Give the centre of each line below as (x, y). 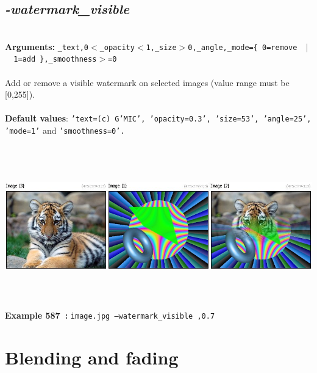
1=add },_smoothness (55, 60)
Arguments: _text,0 (47, 46)
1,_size (161, 47)
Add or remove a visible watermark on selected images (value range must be (147, 82)
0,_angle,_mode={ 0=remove (243, 47)
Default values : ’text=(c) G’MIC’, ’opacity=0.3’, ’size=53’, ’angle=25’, (158, 118)
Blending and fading (92, 357)
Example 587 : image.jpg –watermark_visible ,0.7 (110, 315)
